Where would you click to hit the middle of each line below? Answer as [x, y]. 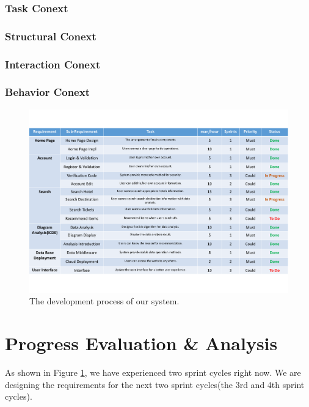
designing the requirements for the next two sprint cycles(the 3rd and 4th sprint [155, 384]
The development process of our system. [104, 301]
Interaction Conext [53, 64]
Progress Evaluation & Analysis [141, 343]
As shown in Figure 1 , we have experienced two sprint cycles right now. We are [153, 372]
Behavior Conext [47, 92]
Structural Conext [51, 36]
